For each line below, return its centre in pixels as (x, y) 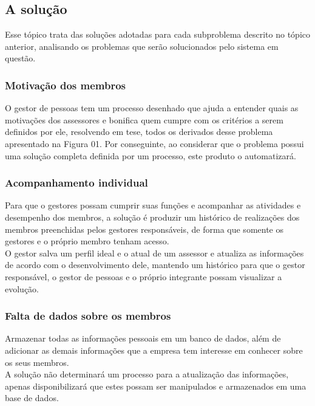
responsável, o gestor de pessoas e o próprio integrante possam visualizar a (144, 276)
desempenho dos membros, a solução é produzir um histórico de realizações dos (152, 217)
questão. (20, 58)
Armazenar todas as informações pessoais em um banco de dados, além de (143, 338)
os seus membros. (37, 362)
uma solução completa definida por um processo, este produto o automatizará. (151, 155)
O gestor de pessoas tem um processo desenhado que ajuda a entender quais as (152, 108)
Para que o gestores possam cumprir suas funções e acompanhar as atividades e (153, 205)
